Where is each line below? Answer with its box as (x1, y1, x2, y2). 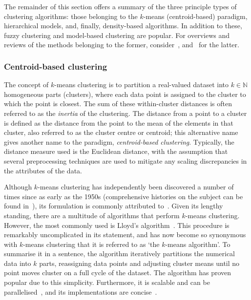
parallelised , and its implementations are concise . (4, 286, 157, 297)
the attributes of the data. (4, 165, 82, 175)
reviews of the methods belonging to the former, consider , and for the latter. (4, 39, 239, 50)
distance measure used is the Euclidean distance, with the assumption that (4, 146, 228, 156)
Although (4, 182, 32, 192)
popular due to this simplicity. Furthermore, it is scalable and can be (4, 277, 210, 287)
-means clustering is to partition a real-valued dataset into (54, 79, 229, 90)
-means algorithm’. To (165, 239, 230, 249)
